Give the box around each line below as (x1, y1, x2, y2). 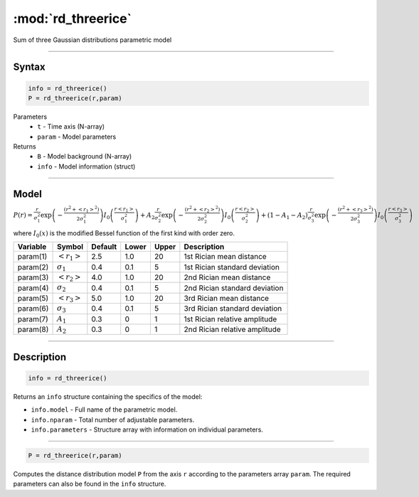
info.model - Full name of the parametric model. (31, 405, 178, 414)
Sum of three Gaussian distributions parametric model (13, 36, 172, 44)
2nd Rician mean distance (184, 272, 271, 282)
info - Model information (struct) (37, 162, 136, 171)
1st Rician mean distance (184, 252, 267, 262)
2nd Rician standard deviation (184, 283, 284, 293)
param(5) (17, 293, 49, 303)
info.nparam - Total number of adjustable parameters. (31, 415, 195, 424)
